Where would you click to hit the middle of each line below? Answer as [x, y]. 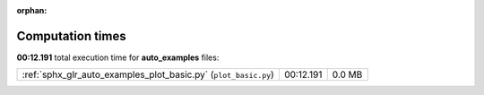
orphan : [32, 10]
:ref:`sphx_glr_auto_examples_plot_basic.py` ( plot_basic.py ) [148, 74]
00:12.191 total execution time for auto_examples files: [118, 57]
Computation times [71, 36]
